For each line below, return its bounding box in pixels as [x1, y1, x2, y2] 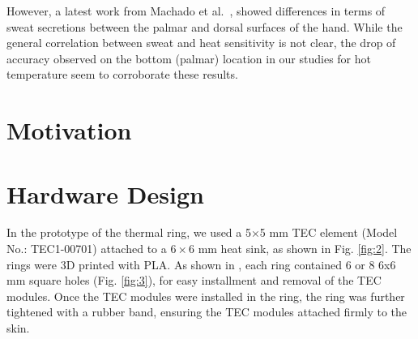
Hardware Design [6, 177, 204, 210]
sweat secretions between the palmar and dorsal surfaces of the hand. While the [6, 18, 403, 35]
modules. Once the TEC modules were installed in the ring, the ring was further [6, 287, 405, 304]
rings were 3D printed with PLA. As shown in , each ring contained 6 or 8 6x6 [6, 255, 396, 272]
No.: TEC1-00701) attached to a [6, 240, 167, 257]
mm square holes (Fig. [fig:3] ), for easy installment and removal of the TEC [6, 272, 382, 289]
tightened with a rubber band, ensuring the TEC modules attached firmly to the [6, 303, 407, 320]
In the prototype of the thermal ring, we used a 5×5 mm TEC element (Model [6, 224, 398, 241]
